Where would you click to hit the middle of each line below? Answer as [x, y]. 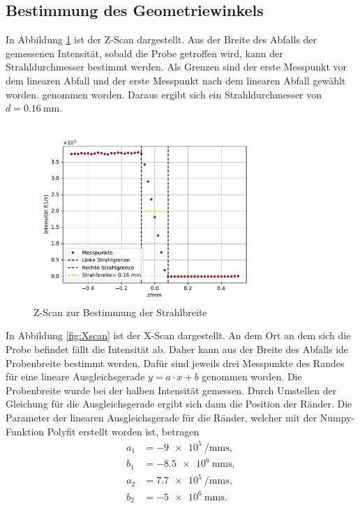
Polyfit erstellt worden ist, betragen [123, 431]
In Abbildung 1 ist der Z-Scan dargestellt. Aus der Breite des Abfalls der [162, 39]
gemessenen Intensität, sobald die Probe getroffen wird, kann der [144, 53]
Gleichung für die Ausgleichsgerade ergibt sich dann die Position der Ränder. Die [179, 404]
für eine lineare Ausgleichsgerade [75, 376]
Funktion [25, 431]
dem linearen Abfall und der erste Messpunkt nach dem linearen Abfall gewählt [176, 80]
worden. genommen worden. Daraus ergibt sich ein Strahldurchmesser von [164, 94]
